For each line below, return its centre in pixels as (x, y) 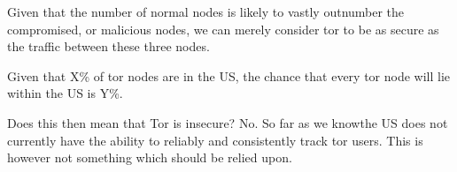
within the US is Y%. (65, 93)
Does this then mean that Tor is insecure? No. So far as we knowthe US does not (228, 122)
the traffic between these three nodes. (108, 46)
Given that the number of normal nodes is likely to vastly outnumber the (206, 11)
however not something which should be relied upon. (150, 157)
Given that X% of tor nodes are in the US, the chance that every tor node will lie (229, 75)
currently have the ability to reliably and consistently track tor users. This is (215, 140)
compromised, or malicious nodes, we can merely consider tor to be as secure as (223, 29)
